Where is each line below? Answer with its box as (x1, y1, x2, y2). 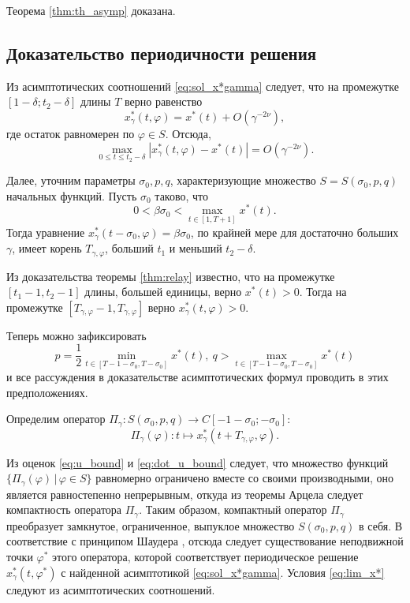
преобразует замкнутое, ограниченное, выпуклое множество (6, 517, 295, 534)
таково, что (155, 187, 208, 204)
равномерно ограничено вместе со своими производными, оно (95, 470, 393, 486)
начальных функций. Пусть (6, 187, 137, 204)
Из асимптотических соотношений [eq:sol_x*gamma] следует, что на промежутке (6, 77, 399, 94)
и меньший (169, 240, 222, 257)
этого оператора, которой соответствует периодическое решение (52, 548, 359, 564)
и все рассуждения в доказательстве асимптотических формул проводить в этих (6, 369, 389, 385)
